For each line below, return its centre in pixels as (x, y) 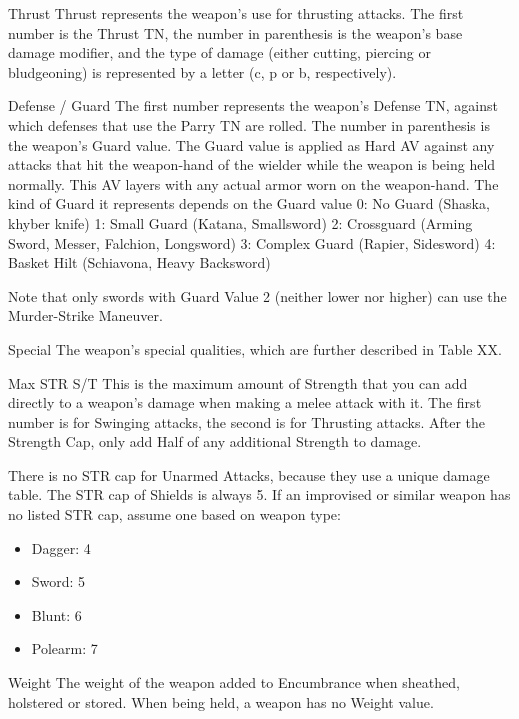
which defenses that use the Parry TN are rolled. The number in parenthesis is (249, 124)
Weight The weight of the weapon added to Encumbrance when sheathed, (234, 682)
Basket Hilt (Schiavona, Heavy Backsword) (139, 262)
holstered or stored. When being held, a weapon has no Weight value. (221, 701)
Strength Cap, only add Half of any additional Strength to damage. (215, 441)
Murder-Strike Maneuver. (85, 315)
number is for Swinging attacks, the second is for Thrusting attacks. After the (247, 421)
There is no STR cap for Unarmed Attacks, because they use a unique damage (249, 474)
